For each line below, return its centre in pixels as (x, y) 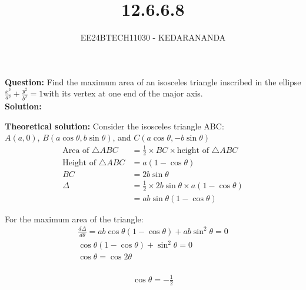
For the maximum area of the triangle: (74, 219)
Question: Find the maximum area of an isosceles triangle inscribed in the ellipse (153, 81)
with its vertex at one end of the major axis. (123, 93)
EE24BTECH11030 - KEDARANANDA (153, 37)
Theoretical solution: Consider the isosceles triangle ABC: (114, 126)
